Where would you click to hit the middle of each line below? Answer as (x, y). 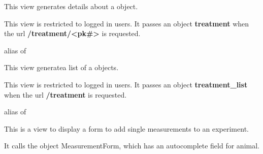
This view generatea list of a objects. (61, 67)
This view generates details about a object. (71, 6)
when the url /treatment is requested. (65, 94)
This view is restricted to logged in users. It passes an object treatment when (127, 23)
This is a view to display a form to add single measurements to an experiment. (126, 128)
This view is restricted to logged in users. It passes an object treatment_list (126, 84)
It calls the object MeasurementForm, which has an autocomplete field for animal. (132, 146)
